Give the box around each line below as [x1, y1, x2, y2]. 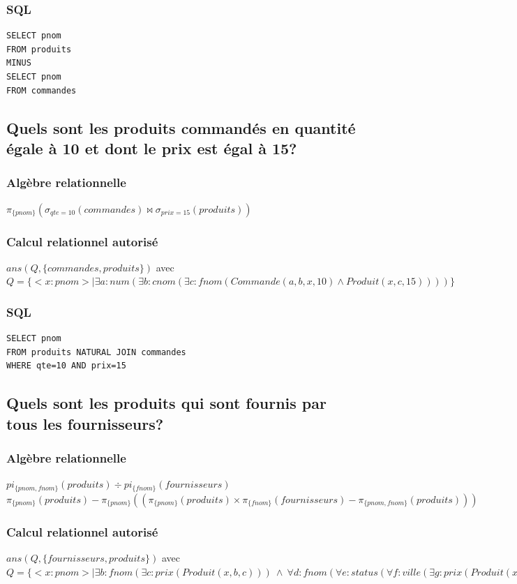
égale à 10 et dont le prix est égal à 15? [6, 137, 297, 158]
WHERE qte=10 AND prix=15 [6, 361, 126, 371]
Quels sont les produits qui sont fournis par [6, 392, 327, 414]
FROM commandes [6, 85, 77, 96]
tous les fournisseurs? [6, 412, 164, 434]
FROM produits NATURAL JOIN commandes [6, 347, 186, 357]
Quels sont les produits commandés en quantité [6, 117, 356, 138]
